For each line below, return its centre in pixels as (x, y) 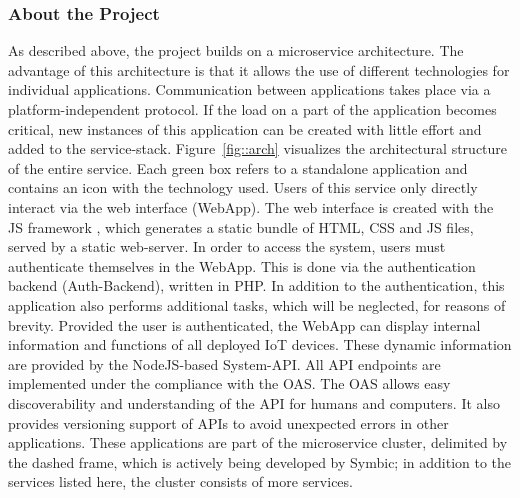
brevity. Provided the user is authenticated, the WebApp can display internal (244, 324)
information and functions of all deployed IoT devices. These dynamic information (260, 344)
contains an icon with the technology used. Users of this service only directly (243, 187)
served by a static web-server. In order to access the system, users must (227, 246)
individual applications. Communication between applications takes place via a (249, 89)
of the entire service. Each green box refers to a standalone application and (238, 167)
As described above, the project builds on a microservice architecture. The (236, 50)
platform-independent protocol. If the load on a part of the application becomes (252, 109)
